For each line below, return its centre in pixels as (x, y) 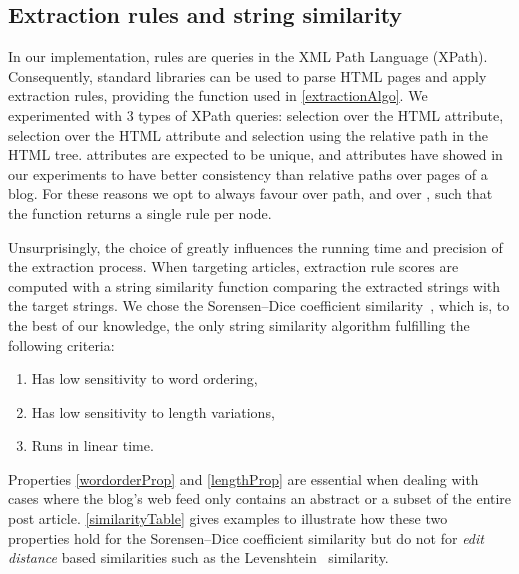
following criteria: (61, 344)
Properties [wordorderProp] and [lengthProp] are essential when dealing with (243, 478)
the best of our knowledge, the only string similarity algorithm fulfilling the (239, 324)
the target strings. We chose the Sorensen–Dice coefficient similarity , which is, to (259, 305)
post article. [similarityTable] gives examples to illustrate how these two (228, 518)
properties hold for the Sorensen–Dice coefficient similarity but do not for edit (246, 537)
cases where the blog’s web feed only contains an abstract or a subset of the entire (260, 498)
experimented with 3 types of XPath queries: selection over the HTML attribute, (256, 114)
